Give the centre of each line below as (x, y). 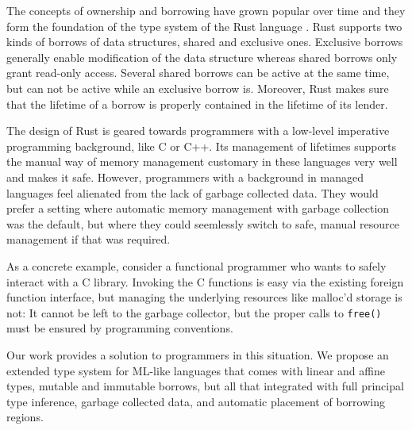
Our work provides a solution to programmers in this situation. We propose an (198, 354)
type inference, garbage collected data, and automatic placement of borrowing (196, 401)
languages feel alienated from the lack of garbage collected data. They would (193, 192)
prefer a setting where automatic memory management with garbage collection (198, 208)
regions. (25, 417)
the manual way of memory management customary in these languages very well (202, 161)
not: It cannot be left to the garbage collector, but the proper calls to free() (194, 312)
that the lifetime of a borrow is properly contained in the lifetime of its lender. (197, 104)
